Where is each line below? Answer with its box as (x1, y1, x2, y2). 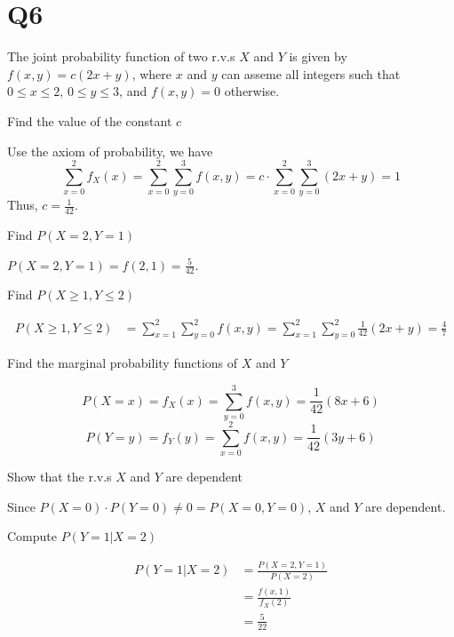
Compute (7, 527, 57, 545)
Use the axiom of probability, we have (7, 141, 213, 160)
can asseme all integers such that (221, 64, 401, 83)
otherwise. (224, 82, 280, 100)
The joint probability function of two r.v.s (7, 47, 235, 66)
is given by (289, 47, 347, 66)
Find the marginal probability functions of (7, 354, 238, 372)
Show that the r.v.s (7, 467, 112, 486)
